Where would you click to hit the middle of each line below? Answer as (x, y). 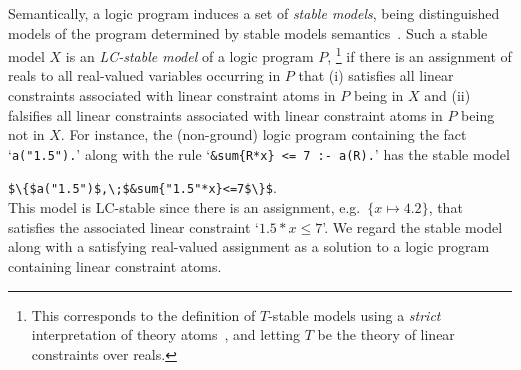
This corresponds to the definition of (143, 314)
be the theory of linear (386, 334)
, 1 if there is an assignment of (419, 54)
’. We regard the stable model (412, 226)
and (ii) (447, 95)
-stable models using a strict (354, 314)
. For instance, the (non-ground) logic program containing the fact (263, 134)
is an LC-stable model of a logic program (189, 55)
